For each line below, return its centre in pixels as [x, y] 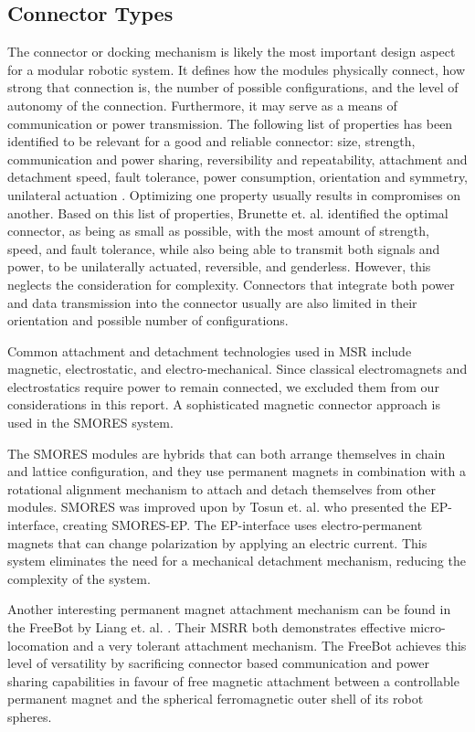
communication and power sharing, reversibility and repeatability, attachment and [237, 159]
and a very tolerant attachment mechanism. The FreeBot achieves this [269, 645]
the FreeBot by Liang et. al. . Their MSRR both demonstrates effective [206, 627]
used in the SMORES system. [90, 423]
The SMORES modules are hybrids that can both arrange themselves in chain [227, 453]
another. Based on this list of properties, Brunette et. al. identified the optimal [228, 212]
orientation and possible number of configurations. [148, 320]
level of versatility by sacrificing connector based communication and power [218, 663]
